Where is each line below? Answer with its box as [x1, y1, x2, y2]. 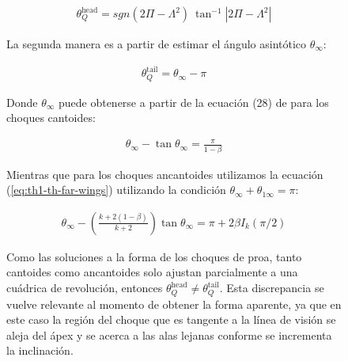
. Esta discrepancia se [219, 279, 324, 296]
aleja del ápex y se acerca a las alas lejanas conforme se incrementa [6, 326, 332, 343]
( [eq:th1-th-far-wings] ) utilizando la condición [6, 181, 226, 198]
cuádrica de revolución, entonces [6, 279, 163, 296]
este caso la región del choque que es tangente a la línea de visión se [6, 311, 336, 328]
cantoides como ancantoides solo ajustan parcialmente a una [6, 264, 298, 280]
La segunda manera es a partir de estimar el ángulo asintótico [6, 36, 307, 52]
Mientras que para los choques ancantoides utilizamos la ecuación [6, 165, 323, 182]
